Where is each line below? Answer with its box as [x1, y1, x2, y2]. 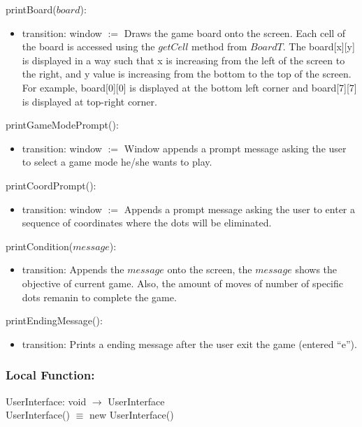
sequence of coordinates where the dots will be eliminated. [22, 215, 272, 230]
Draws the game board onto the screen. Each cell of [124, 25, 346, 40]
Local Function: [6, 366, 95, 384]
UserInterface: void [6, 393, 87, 408]
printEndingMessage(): [6, 313, 103, 328]
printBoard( [6, 2, 57, 16]
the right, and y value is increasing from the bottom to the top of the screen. [22, 66, 352, 81]
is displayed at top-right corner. [22, 94, 157, 108]
